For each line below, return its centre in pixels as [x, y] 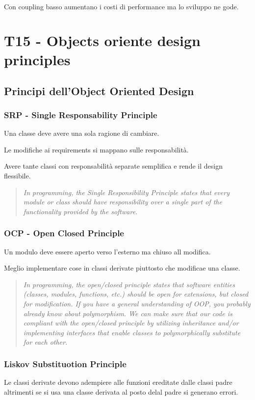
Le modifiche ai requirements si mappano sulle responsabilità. [96, 149]
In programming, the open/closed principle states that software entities [129, 284]
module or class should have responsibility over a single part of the [123, 202]
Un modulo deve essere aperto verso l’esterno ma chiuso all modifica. [107, 251]
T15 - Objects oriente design [102, 40]
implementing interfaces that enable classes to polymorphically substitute [132, 332]
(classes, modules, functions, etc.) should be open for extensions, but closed [136, 294]
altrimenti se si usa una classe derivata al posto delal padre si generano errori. [121, 391]
